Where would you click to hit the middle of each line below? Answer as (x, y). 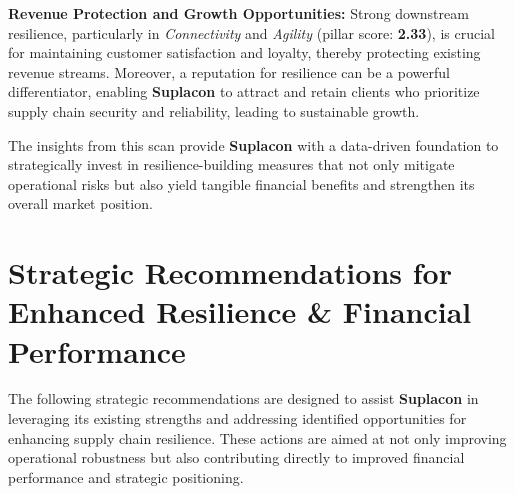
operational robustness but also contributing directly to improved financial (236, 457)
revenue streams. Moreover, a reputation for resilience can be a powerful (229, 71)
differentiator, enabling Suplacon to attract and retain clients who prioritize (244, 91)
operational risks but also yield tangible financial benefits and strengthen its (241, 183)
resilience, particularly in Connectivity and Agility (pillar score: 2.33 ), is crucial (251, 32)
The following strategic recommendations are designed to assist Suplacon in (243, 398)
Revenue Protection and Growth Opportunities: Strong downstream (238, 13)
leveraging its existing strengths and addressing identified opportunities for (237, 418)
